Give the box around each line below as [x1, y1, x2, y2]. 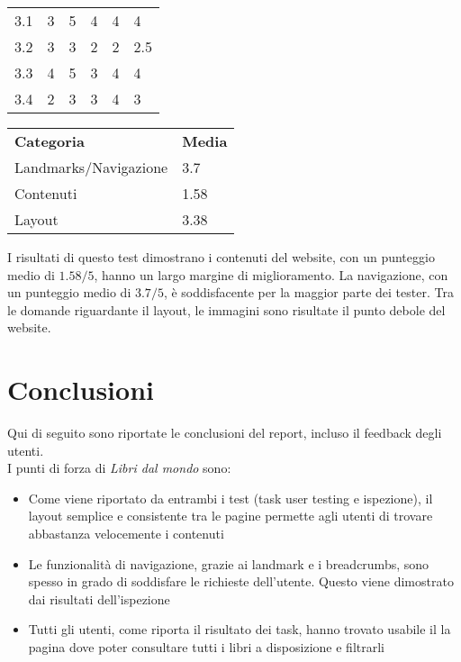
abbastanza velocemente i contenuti [28, 524, 224, 543]
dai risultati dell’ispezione [28, 589, 170, 608]
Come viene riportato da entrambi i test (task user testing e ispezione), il [28, 488, 433, 507]
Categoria [14, 131, 85, 151]
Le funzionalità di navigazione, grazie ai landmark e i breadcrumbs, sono [28, 554, 429, 573]
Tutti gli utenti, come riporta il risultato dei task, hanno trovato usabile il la [28, 620, 451, 639]
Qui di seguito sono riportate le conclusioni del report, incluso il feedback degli [7, 423, 442, 442]
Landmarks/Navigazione [14, 157, 168, 177]
